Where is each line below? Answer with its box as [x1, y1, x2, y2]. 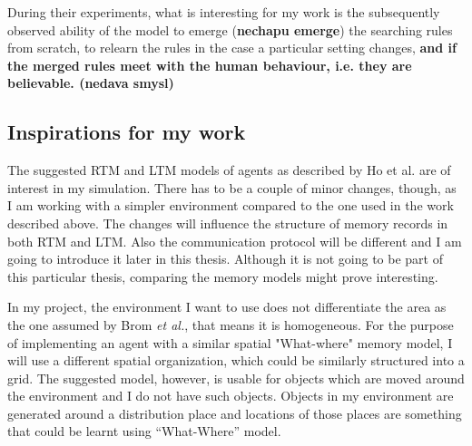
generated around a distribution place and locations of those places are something [7, 403, 462, 422]
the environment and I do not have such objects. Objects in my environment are [7, 386, 454, 405]
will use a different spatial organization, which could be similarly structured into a [7, 351, 465, 370]
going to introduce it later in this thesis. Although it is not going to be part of [7, 249, 443, 268]
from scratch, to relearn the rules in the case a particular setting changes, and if [7, 38, 457, 57]
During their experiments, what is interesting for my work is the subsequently [7, 3, 440, 21]
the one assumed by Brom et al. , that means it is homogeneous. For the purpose [7, 315, 454, 334]
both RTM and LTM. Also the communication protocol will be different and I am [7, 231, 462, 250]
